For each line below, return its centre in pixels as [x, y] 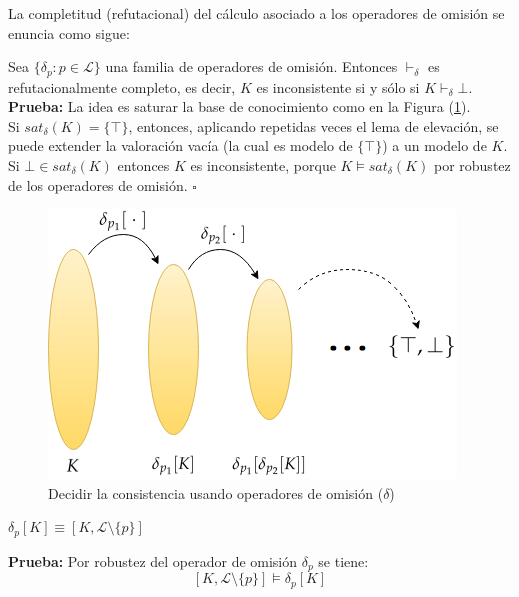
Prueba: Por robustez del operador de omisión [153, 560]
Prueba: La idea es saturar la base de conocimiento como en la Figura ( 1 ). [239, 106]
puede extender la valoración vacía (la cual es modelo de [180, 145]
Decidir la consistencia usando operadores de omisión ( [216, 492]
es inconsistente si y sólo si [338, 86]
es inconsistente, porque [263, 165]
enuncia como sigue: [69, 32]
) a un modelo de [434, 145]
